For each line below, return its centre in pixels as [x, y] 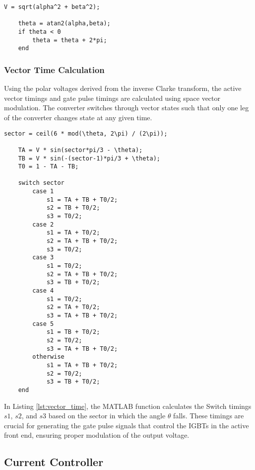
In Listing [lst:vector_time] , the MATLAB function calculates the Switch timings [128, 406]
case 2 [43, 224]
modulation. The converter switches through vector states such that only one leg [127, 108]
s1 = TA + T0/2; [73, 233]
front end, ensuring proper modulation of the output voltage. [97, 435]
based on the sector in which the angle [107, 416]
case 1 [43, 192]
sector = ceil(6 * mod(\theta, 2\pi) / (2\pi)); [86, 133]
